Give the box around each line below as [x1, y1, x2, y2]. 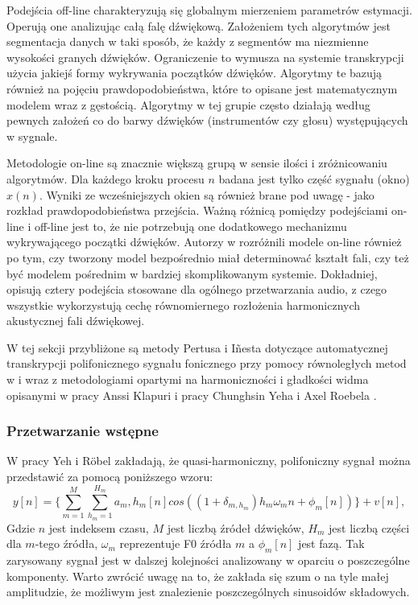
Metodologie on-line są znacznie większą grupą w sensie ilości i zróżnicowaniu [6, 154, 387, 171]
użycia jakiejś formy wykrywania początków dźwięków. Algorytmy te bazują [6, 64, 383, 81]
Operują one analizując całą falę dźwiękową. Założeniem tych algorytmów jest [6, 17, 391, 34]
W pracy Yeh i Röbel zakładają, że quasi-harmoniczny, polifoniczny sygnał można [6, 452, 411, 469]
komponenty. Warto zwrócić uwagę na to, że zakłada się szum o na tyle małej [6, 567, 389, 584]
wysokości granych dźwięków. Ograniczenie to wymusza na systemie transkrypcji [6, 48, 404, 65]
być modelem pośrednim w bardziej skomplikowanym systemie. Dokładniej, [6, 265, 378, 282]
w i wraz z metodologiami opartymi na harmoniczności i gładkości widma [6, 371, 369, 388]
